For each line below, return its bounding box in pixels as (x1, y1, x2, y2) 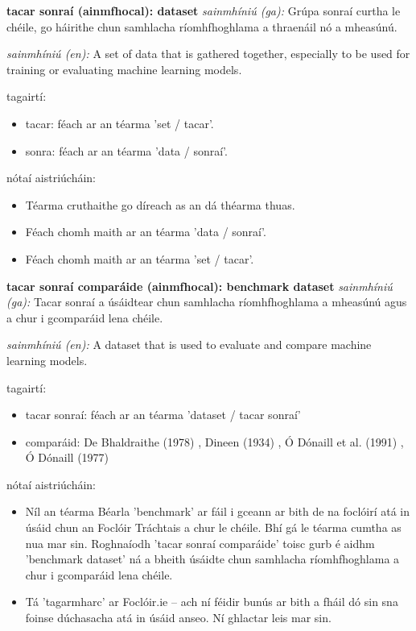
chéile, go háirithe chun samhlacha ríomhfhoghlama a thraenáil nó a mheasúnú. (6, 18, 397, 35)
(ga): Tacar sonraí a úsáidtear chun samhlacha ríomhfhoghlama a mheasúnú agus (6, 293, 407, 310)
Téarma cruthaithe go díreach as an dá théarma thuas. (25, 196, 295, 213)
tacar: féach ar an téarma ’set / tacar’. (25, 114, 214, 131)
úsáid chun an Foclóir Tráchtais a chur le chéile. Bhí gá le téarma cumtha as (25, 519, 402, 536)
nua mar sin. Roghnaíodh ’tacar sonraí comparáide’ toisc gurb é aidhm (25, 534, 375, 551)
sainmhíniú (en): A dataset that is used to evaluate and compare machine (6, 336, 372, 353)
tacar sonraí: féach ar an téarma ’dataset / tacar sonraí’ (25, 406, 301, 423)
